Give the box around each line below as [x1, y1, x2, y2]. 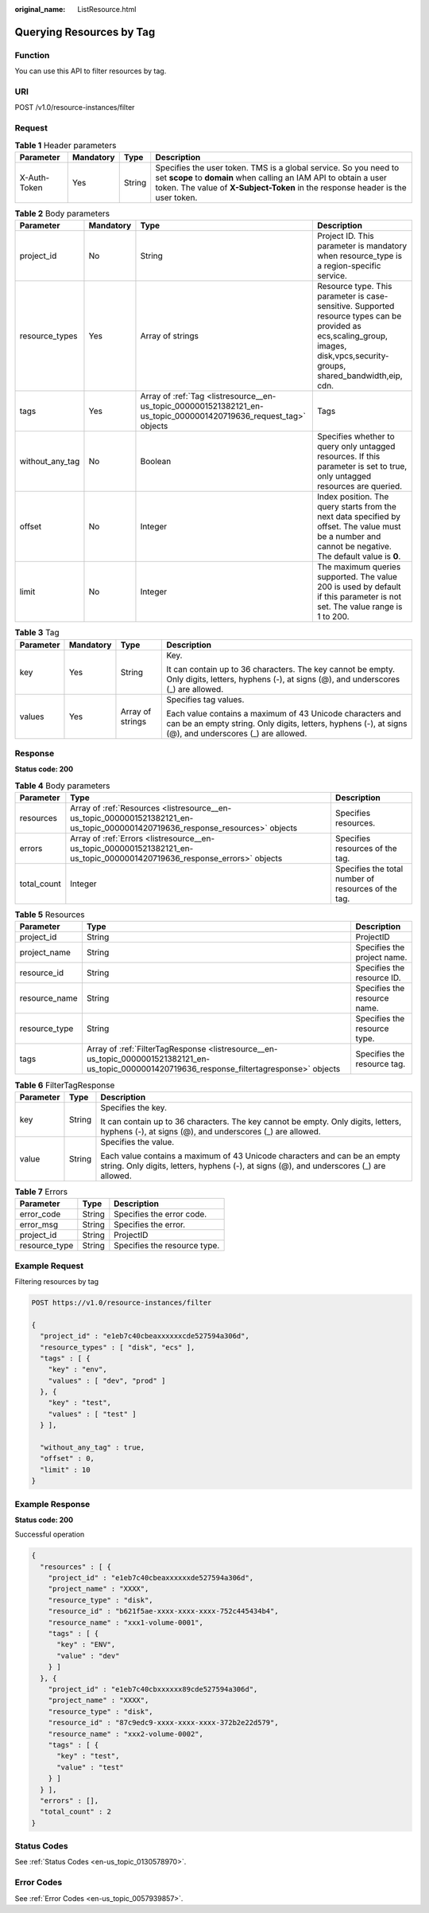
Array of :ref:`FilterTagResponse [86, 1044, 207, 1055]
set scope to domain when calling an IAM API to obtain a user [155, 172, 387, 183]
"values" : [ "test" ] [48, 1409, 137, 1419]
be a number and [316, 531, 381, 542]
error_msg [19, 1219, 59, 1230]
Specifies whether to [316, 431, 395, 442]
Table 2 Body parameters [14, 208, 110, 219]
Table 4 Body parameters [14, 780, 110, 791]
